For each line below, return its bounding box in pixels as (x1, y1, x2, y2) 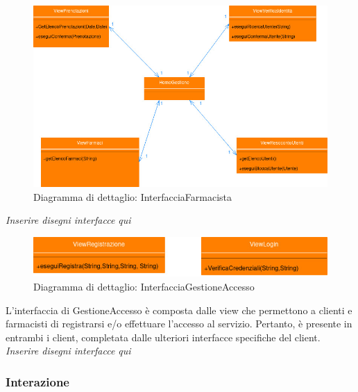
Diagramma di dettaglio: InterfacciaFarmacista (33, 189, 232, 204)
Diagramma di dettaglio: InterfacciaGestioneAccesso (33, 279, 255, 293)
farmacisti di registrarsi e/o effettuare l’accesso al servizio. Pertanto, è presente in (6, 316, 352, 331)
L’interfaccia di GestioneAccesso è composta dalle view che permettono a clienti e (6, 302, 352, 317)
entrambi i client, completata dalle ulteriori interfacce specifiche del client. (6, 329, 321, 344)
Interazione (6, 373, 69, 390)
